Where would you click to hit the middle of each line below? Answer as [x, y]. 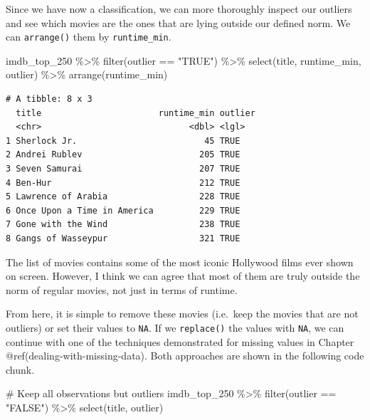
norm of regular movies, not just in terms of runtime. [122, 289]
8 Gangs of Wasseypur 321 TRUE [123, 238]
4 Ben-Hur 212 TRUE [123, 183]
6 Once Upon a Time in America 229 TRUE [123, 210]
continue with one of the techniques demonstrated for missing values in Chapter [180, 341]
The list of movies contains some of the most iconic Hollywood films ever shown [180, 262]
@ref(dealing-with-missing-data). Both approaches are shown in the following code [185, 356]
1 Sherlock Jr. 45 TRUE [123, 141]
